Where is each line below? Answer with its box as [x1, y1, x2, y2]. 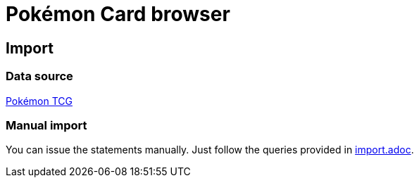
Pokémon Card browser [6, 2, 230, 26]
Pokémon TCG [6, 94, 73, 107]
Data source [6, 69, 73, 84]
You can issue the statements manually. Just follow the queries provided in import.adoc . [6, 144, 414, 156]
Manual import [6, 118, 87, 132]
